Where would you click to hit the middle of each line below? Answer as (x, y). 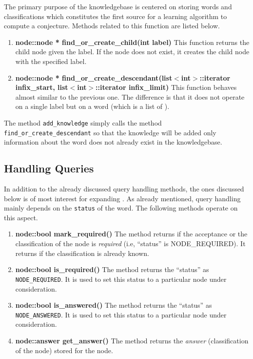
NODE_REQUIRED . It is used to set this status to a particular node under (121, 279)
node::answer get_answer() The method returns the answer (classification (132, 340)
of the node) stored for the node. (64, 350)
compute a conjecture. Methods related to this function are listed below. (112, 26)
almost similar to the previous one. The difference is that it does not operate (130, 96)
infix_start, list (42, 87)
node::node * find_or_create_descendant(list (94, 77)
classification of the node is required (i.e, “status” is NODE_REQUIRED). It (130, 243)
